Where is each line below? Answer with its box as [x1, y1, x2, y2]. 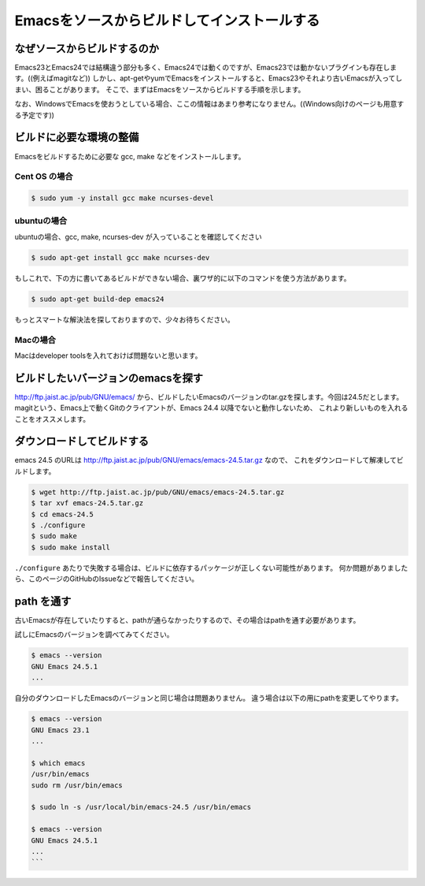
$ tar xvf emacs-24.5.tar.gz [31, 499, 144, 508]
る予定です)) [14, 110, 55, 120]
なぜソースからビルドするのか [14, 42, 159, 55]
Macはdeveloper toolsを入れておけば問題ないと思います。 [14, 351, 202, 360]
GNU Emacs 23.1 [31, 725, 90, 735]
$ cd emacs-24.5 [31, 509, 94, 519]
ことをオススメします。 [14, 414, 91, 423]
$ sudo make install [31, 542, 110, 552]
